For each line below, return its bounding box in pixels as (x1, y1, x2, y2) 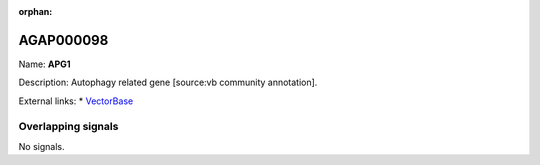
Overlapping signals (18, 120, 119, 134)
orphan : (18, 6, 53, 17)
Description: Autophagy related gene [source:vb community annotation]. (18, 76, 318, 89)
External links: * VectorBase (18, 95, 134, 107)
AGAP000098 (18, 31, 109, 49)
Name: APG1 (18, 58, 71, 70)
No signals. (18, 140, 65, 152)
